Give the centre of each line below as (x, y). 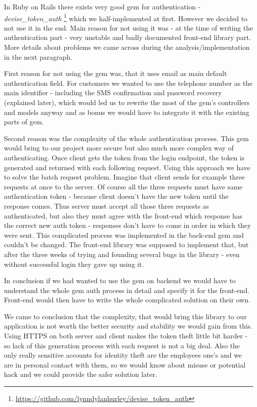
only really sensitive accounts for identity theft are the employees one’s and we (123, 355)
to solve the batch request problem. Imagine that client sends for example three (125, 177)
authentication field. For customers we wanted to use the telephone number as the (128, 83)
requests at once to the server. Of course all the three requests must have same (123, 186)
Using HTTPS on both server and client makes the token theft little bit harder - (126, 336)
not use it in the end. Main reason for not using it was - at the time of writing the (128, 27)
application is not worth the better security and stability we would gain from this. (128, 326)
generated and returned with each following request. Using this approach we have (127, 167)
